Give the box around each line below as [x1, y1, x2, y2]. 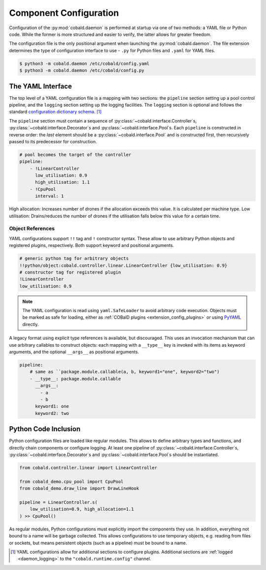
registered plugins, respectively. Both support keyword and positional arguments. [9, 243, 174, 248]
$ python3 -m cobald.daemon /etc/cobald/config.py [19, 68, 145, 74]
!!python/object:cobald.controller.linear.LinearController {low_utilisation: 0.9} [19, 262, 228, 268]
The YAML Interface [9, 82, 72, 90]
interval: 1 [35, 193, 64, 199]
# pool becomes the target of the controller [19, 152, 132, 158]
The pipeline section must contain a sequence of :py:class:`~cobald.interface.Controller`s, [9, 118, 197, 123]
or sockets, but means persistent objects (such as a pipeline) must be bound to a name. [9, 540, 187, 546]
